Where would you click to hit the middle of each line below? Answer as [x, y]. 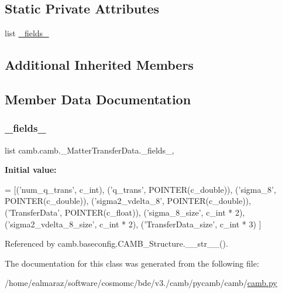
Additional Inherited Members [99, 65]
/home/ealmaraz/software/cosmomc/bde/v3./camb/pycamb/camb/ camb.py [141, 283]
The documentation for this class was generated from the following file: [132, 263]
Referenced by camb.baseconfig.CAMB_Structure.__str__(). [116, 243]
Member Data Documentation [98, 99]
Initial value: [31, 170]
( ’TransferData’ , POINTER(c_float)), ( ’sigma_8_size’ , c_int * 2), [125, 212]
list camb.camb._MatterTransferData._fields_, [90, 150]
